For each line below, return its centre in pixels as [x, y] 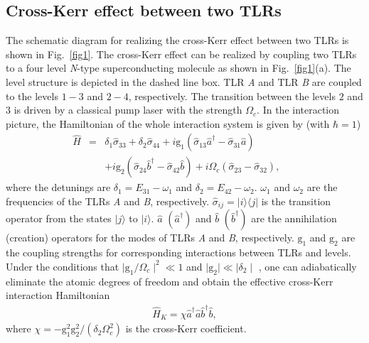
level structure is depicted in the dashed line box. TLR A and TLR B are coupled [184, 81]
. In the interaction [298, 110]
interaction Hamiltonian [58, 295]
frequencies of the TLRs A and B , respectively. [108, 201]
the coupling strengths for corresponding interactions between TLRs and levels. [178, 252]
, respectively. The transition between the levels [232, 96]
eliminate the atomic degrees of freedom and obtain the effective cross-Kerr [170, 281]
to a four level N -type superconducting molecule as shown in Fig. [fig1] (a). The [178, 68]
